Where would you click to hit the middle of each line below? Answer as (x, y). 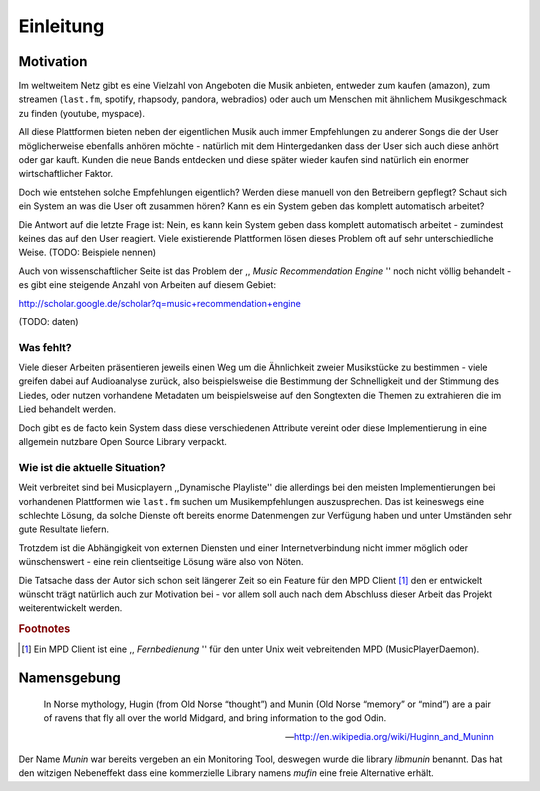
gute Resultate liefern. (64, 529)
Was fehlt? (45, 347)
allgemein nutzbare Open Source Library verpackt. (122, 442)
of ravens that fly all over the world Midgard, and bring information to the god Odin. (215, 718)
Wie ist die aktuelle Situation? (92, 467)
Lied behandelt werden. (67, 409)
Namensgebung (70, 678)
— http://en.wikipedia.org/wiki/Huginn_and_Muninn (389, 736)
